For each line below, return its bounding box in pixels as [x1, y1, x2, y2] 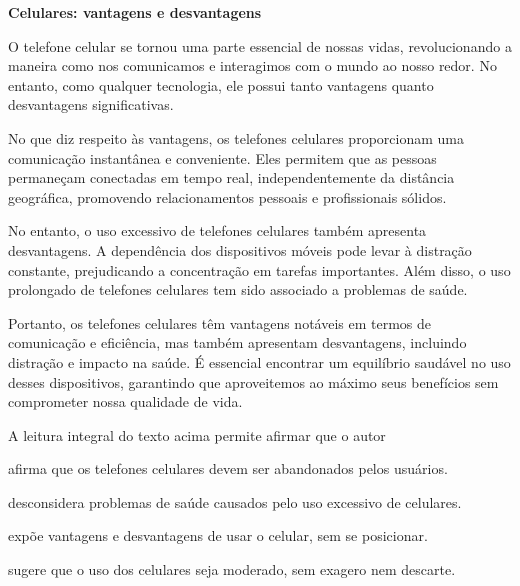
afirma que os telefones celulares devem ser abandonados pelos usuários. [8, 458, 448, 479]
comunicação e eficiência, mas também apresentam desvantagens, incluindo [8, 332, 467, 353]
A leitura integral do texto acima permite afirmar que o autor [8, 424, 386, 445]
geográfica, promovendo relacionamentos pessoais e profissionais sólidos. [8, 186, 447, 207]
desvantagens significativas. [8, 94, 174, 115]
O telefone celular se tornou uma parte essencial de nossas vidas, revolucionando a [8, 35, 512, 56]
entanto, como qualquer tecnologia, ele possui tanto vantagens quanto [8, 74, 434, 95]
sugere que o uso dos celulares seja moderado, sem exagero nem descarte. [8, 559, 456, 580]
